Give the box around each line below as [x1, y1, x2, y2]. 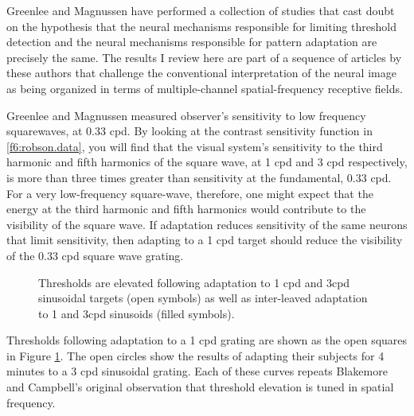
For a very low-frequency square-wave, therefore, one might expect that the [6, 185, 373, 201]
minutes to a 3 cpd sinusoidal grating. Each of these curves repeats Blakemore [6, 363, 388, 379]
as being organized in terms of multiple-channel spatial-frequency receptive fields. [6, 80, 403, 96]
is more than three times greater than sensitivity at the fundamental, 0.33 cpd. [6, 169, 392, 185]
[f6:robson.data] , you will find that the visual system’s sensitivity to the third [6, 138, 383, 154]
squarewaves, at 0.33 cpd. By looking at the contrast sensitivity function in [6, 122, 373, 139]
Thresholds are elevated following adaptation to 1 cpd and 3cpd [38, 274, 350, 290]
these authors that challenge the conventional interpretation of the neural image [6, 64, 396, 81]
